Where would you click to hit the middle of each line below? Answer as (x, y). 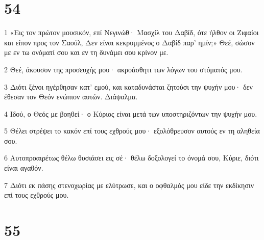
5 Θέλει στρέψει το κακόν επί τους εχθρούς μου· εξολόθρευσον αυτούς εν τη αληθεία (132, 131)
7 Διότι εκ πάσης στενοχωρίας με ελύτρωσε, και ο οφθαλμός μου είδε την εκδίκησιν (129, 185)
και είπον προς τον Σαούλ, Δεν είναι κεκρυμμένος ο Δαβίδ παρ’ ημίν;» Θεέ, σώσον (129, 42)
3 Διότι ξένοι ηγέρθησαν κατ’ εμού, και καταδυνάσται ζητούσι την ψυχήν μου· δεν (128, 86)
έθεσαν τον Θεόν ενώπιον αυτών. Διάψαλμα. (71, 97)
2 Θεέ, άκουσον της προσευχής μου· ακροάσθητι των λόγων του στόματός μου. (123, 69)
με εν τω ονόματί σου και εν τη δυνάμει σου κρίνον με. (86, 52)
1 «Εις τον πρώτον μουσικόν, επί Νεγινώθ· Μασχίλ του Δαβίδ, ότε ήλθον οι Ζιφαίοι (131, 32)
